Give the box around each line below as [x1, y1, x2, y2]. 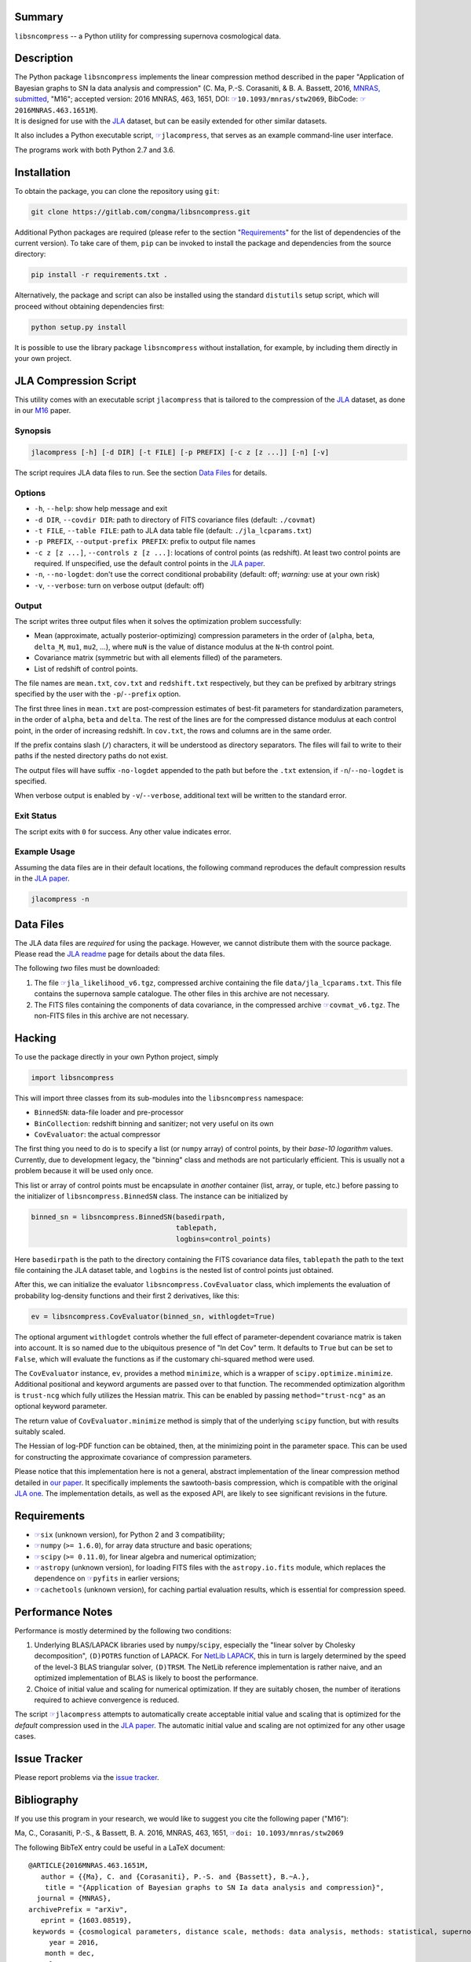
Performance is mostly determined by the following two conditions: [14, 1625, 232, 1636]
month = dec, [44, 1949, 95, 1958]
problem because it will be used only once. [14, 1166, 154, 1176]
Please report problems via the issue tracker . [14, 1773, 160, 1782]
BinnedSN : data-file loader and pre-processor [34, 1107, 184, 1118]
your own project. [14, 354, 72, 363]
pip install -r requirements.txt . [31, 271, 168, 279]
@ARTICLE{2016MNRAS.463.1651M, [28, 1861, 149, 1870]
